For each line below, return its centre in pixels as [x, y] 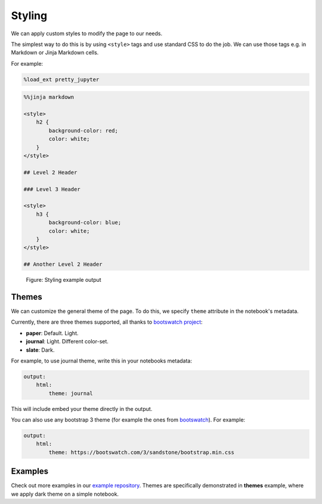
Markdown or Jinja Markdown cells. [55, 53]
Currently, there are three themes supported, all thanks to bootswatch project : [107, 322]
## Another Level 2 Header [63, 265]
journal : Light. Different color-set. [67, 342]
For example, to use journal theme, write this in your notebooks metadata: [102, 361]
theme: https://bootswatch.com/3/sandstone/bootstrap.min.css [142, 452]
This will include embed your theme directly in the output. [82, 408]
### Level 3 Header [52, 189]
